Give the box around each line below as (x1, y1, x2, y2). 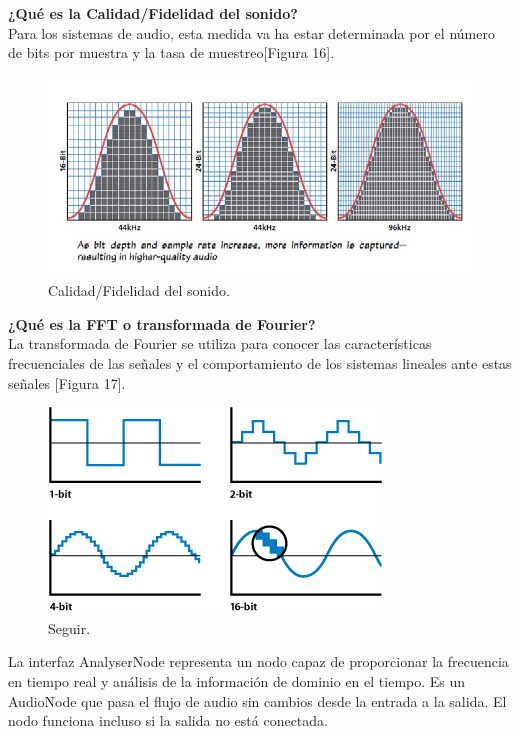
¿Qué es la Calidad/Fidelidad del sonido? (8, 3, 298, 23)
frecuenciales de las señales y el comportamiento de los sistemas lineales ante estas (8, 353, 512, 374)
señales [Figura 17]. (8, 372, 126, 393)
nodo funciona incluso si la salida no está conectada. (8, 710, 328, 731)
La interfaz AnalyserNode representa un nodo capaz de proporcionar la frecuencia (8, 651, 509, 672)
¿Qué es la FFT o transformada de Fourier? (8, 313, 316, 334)
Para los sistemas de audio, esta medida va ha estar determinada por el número (8, 22, 495, 43)
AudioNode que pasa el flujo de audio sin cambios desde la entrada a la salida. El (8, 690, 507, 711)
